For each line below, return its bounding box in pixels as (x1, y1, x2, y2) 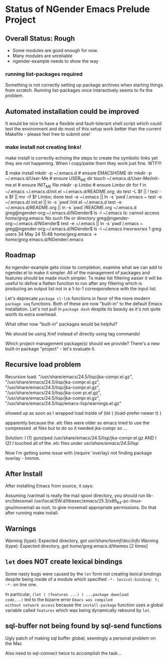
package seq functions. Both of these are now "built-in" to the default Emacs (5, 300, 162, 306)
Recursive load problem (5, 360, 81, 369)
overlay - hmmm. (5, 455, 41, 461)
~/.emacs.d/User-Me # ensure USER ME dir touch (5, 176, 106, 183)
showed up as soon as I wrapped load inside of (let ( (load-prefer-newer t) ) (5, 410, 161, 416)
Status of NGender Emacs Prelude (5, 4, 150, 15)
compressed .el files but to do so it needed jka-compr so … (5, 425, 128, 431)
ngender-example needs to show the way (12, 58, 99, 64)
